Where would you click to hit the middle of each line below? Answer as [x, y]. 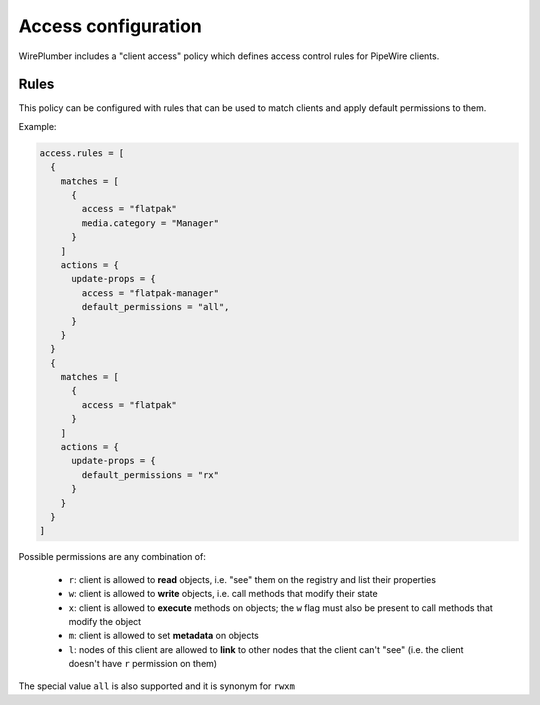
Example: [37, 126]
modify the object [105, 621]
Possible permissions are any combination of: [112, 557]
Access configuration [110, 26]
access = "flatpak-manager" [150, 293]
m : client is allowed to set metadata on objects [163, 636]
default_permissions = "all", [155, 307]
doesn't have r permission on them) [143, 664]
